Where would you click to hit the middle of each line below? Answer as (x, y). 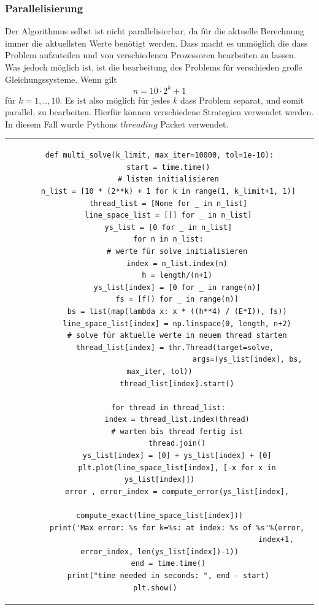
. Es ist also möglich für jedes (115, 100)
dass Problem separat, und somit (242, 100)
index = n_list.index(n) (177, 263)
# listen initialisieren (168, 179)
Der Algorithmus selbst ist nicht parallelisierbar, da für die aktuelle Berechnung (155, 31)
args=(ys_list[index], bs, (247, 360)
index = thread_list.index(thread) (177, 420)
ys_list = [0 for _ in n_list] (168, 227)
